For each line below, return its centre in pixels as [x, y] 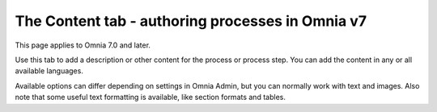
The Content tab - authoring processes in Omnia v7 [191, 21]
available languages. [49, 71]
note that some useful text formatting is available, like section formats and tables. [151, 97]
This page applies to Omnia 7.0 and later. [83, 45]
